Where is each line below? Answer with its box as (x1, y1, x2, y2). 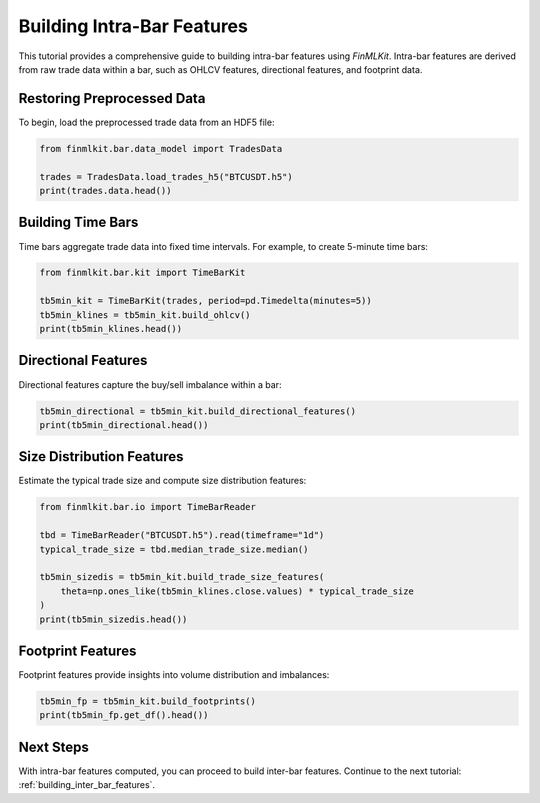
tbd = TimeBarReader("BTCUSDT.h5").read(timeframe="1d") (39, 530, 325, 541)
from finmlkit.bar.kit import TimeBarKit (39, 267, 246, 279)
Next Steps (18, 738, 89, 755)
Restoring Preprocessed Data (18, 90, 206, 107)
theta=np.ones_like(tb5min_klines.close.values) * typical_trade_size (60, 585, 415, 597)
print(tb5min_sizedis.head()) (39, 613, 188, 625)
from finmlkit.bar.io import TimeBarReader (39, 501, 257, 513)
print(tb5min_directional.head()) (39, 419, 209, 430)
